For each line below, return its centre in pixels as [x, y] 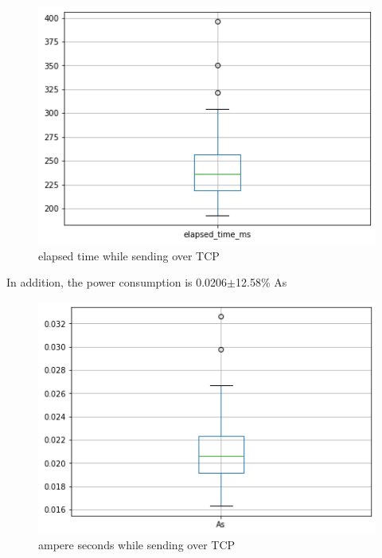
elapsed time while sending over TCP [129, 255]
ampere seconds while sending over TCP [137, 545]
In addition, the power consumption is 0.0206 [117, 282]
